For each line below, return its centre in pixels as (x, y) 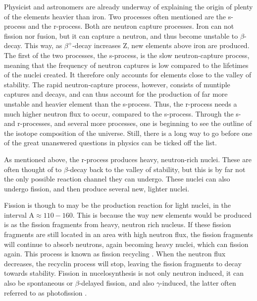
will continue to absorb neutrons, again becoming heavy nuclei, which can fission (126, 244)
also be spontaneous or (39, 283)
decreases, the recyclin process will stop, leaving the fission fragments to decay (123, 263)
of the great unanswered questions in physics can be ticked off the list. (110, 143)
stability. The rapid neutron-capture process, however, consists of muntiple (117, 84)
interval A (19, 214)
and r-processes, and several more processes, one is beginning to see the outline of (128, 123)
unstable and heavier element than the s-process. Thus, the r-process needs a (121, 103)
